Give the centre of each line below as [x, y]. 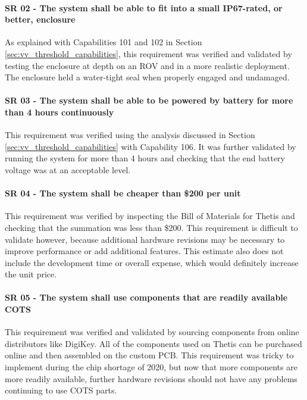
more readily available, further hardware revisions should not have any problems [151, 378]
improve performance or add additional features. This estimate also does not [144, 251]
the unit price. [31, 274]
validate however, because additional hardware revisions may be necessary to [145, 239]
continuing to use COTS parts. [61, 390]
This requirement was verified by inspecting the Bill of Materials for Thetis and [150, 216]
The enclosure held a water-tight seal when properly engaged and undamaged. [147, 77]
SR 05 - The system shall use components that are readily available [146, 297]
